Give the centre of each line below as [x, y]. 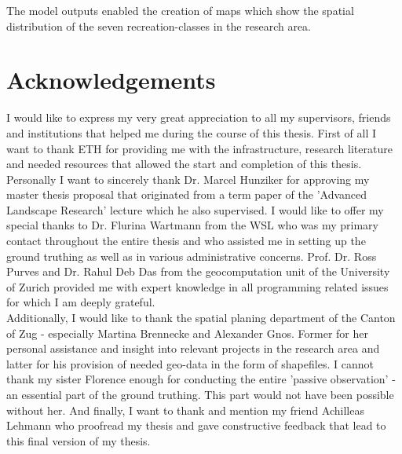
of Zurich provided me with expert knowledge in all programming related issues [197, 286]
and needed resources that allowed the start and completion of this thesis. [184, 164]
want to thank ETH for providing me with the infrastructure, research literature [199, 148]
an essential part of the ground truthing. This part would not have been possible [200, 394]
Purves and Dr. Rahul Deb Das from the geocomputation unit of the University [198, 271]
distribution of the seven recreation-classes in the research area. [159, 26]
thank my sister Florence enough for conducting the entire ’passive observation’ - [201, 379]
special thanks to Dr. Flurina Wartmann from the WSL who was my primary [192, 225]
